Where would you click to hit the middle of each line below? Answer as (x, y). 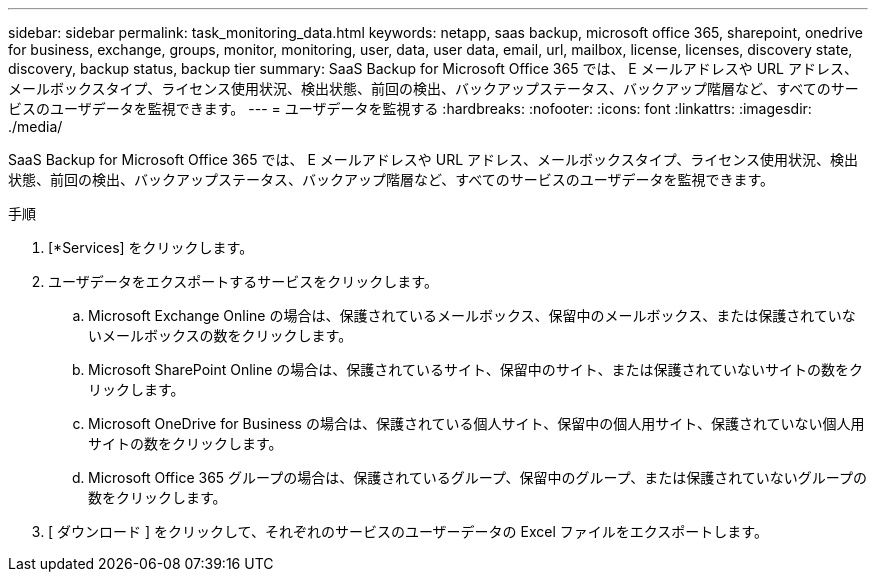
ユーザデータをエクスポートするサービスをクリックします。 (243, 281)
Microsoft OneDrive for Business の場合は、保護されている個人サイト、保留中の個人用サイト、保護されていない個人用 (476, 423)
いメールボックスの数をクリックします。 (220, 335)
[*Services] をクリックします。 (151, 247)
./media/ (35, 126)
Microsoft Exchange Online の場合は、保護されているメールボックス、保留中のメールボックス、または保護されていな (472, 315)
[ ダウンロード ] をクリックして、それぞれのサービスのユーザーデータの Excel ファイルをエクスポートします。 (408, 531)
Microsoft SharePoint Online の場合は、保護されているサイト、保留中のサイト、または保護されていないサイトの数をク (475, 369)
